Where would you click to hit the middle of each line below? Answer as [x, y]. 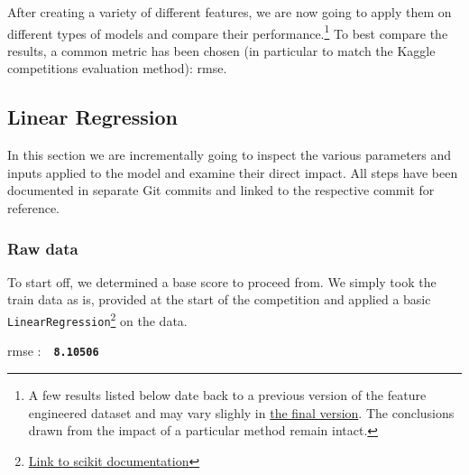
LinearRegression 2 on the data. [97, 319]
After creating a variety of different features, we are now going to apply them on [230, 12]
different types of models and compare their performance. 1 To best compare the [228, 32]
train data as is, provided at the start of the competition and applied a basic [219, 299]
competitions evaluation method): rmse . [117, 68]
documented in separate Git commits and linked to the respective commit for [221, 190]
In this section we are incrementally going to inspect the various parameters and [230, 155]
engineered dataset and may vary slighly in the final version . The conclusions [241, 412]
